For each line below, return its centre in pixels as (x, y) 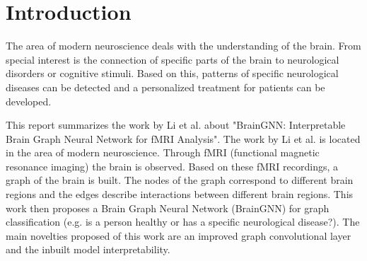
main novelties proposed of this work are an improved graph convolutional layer (179, 235)
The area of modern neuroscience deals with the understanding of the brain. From (183, 46)
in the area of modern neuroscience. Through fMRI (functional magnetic (163, 152)
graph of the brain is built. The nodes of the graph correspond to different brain (180, 180)
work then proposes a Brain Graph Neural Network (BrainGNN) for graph (168, 208)
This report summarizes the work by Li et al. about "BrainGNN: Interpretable (176, 125)
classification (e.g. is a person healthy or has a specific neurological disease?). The (183, 222)
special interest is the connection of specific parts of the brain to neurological (173, 59)
